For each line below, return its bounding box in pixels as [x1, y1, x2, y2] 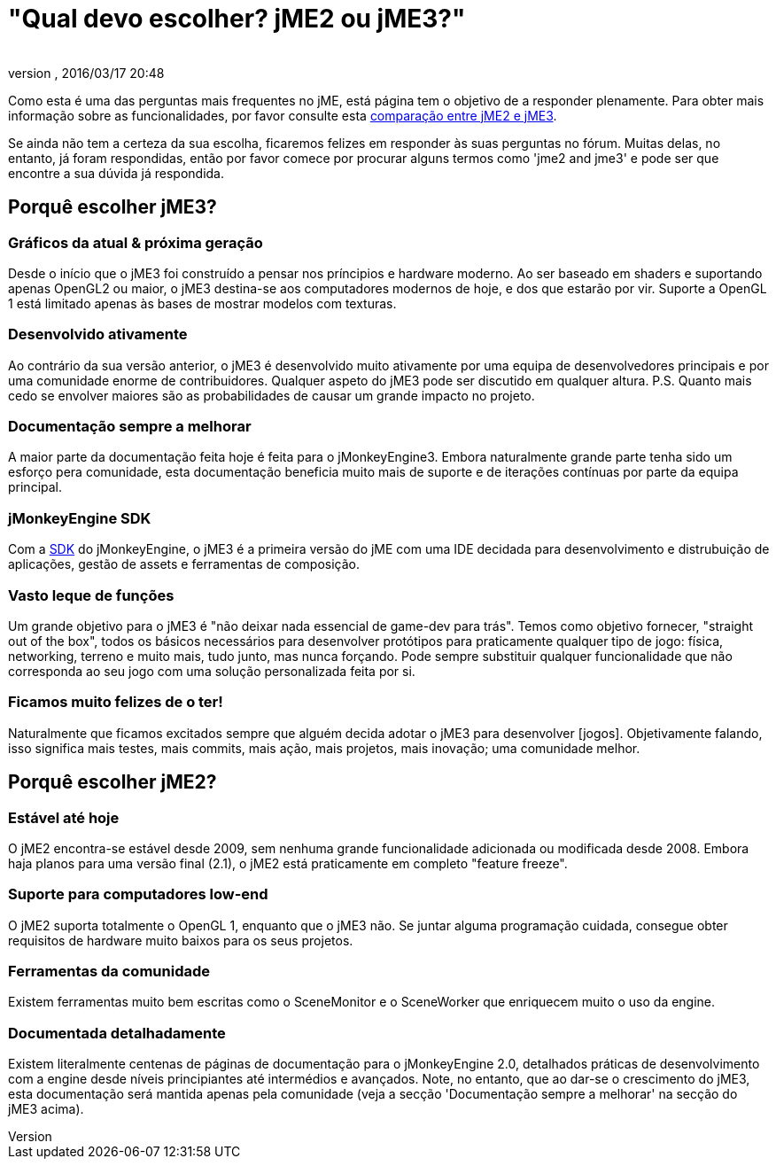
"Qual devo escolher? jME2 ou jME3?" [8, 4, 466, 34]
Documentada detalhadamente [8, 1023, 226, 1042]
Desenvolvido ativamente [8, 325, 188, 344]
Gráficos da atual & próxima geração [8, 233, 263, 252]
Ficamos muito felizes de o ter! [8, 693, 223, 711]
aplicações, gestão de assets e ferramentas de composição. [8, 556, 361, 572]
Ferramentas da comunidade [8, 962, 211, 981]
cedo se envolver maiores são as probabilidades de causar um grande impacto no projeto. [8, 387, 535, 403]
